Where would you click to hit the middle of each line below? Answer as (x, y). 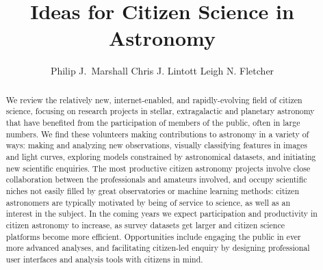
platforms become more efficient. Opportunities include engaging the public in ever (153, 236)
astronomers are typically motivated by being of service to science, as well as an (148, 202)
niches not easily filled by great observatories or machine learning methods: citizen (153, 190)
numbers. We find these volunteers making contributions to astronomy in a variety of (157, 134)
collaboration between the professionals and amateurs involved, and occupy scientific (156, 179)
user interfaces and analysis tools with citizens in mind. (104, 259)
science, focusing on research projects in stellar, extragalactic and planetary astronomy (160, 111)
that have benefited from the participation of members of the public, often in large (153, 123)
